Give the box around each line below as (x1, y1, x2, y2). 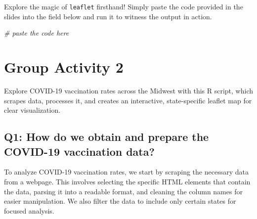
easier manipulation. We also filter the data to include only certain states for (4, 196, 236, 206)
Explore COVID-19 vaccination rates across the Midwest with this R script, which (4, 85, 253, 95)
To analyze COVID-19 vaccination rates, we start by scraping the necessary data (4, 167, 249, 177)
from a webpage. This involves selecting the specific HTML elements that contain (4, 176, 251, 186)
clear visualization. (4, 105, 61, 115)
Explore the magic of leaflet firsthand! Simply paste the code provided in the (4, 1, 243, 11)
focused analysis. (4, 205, 54, 216)
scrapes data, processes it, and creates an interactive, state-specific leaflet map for (4, 95, 252, 105)
